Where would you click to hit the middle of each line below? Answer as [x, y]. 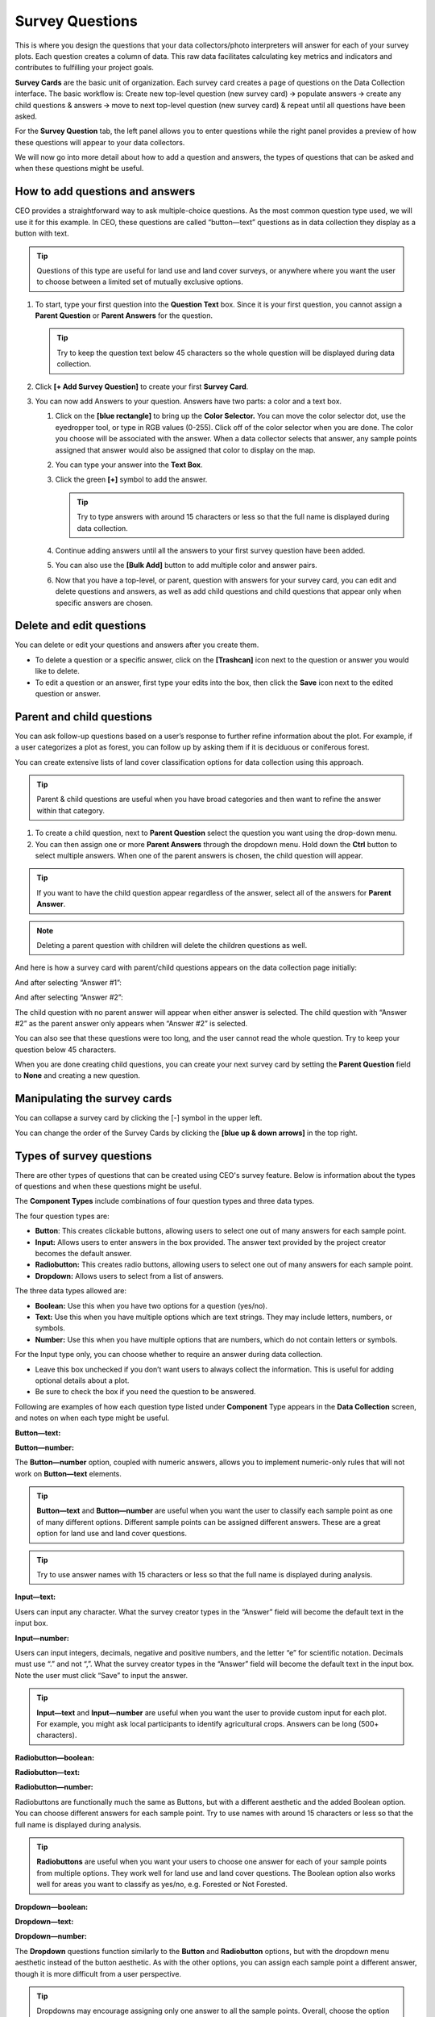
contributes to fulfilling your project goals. [85, 68]
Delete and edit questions [81, 626]
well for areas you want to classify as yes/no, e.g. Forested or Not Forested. [162, 1885]
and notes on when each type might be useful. [92, 1418]
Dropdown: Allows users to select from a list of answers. [129, 1276]
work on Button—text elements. [68, 1473]
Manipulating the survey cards [93, 1098]
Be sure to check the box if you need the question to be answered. [145, 1392]
